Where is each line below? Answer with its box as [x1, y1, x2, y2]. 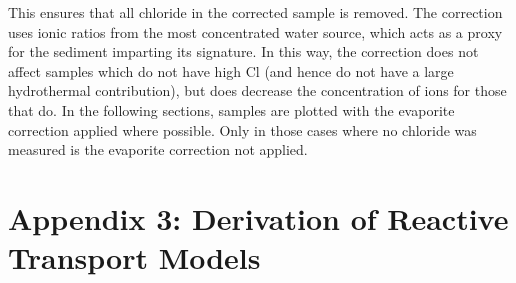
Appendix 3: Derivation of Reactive [8, 197, 509, 238]
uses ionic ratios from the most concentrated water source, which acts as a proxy [8, 21, 503, 42]
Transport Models [8, 237, 261, 278]
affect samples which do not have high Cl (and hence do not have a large [8, 60, 454, 81]
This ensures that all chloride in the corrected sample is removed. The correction [8, 2, 503, 22]
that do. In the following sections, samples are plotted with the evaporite [8, 99, 455, 120]
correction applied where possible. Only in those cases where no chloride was [8, 119, 477, 140]
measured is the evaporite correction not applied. [8, 139, 308, 160]
